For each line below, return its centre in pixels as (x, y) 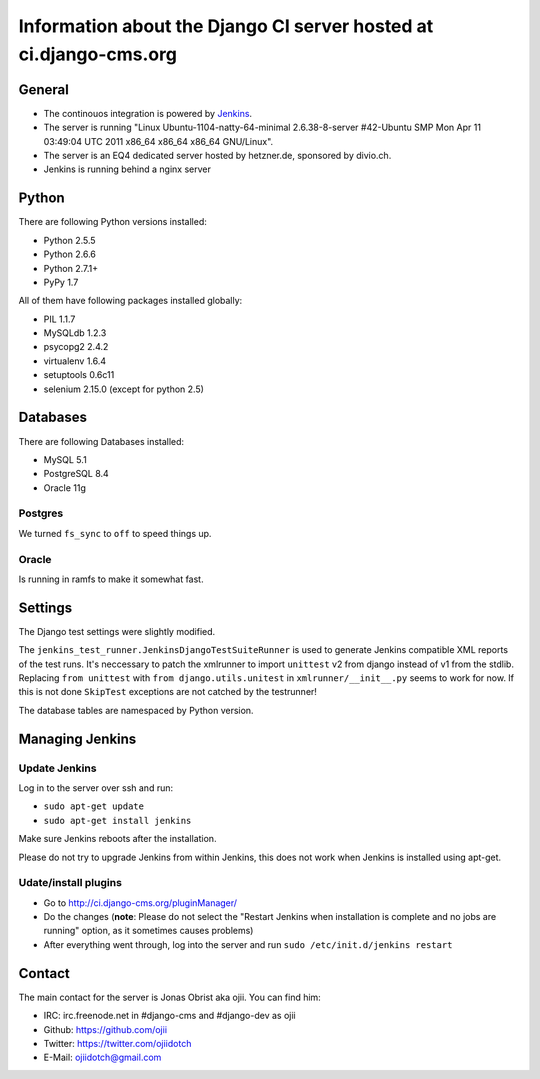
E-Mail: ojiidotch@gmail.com (102, 1057)
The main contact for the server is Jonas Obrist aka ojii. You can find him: (170, 997)
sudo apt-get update (94, 806)
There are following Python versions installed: (112, 222)
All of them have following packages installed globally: (130, 301)
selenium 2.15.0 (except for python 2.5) (124, 389)
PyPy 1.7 (61, 282)
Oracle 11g (65, 487)
